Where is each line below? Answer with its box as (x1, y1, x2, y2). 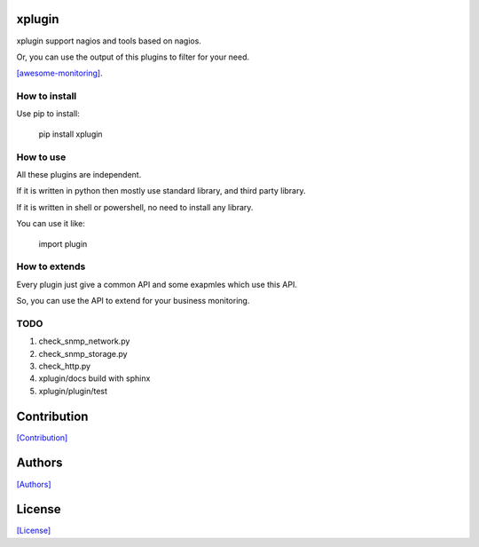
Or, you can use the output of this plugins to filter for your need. (16, 52, 250, 62)
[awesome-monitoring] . (16, 67, 103, 79)
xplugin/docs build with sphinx (38, 373, 151, 384)
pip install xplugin (38, 129, 103, 139)
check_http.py (38, 361, 91, 371)
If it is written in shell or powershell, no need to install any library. (16, 202, 254, 212)
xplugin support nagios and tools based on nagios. (16, 36, 201, 46)
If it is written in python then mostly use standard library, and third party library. (16, 186, 306, 196)
